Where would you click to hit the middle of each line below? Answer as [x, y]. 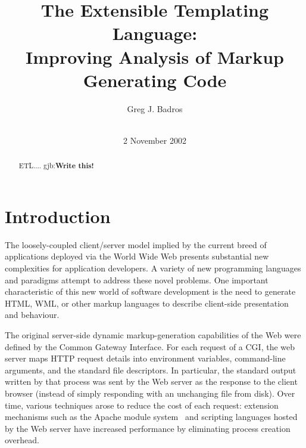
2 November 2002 [155, 140]
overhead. [22, 440]
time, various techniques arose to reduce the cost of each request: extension [142, 405]
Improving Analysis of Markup [155, 56]
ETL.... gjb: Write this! [56, 166]
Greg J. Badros [155, 108]
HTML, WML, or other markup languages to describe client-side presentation [147, 303]
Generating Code [155, 80]
